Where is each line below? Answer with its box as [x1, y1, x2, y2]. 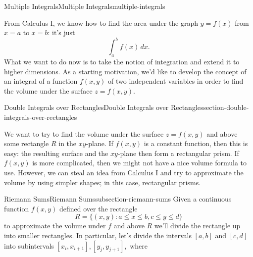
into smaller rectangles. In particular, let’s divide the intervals [4, 230, 192, 240]
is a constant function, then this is [144, 138, 248, 149]
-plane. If [86, 138, 113, 149]
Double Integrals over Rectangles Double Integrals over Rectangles [4, 102, 203, 112]
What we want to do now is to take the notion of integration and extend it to [4, 56, 240, 67]
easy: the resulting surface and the [4, 148, 108, 158]
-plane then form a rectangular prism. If [117, 148, 239, 158]
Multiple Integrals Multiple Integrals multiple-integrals [4, 1, 165, 11]
